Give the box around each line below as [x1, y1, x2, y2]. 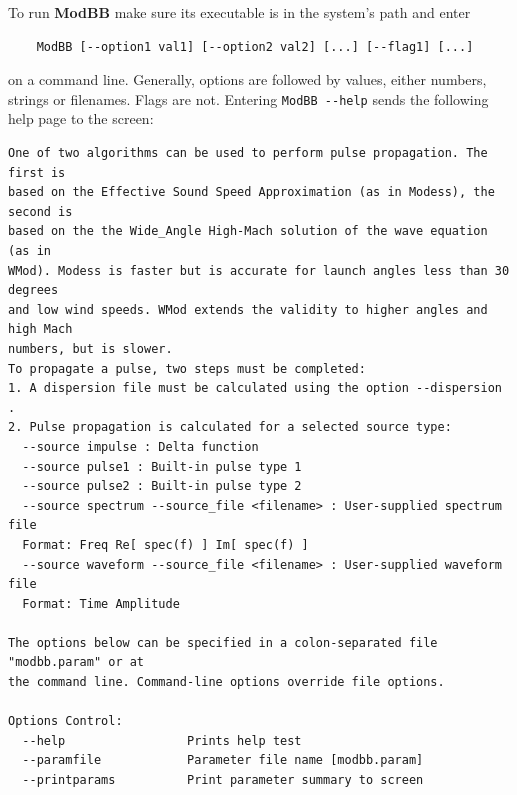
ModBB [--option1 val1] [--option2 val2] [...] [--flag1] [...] [36, 39, 474, 54]
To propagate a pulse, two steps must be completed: [8, 361, 366, 376]
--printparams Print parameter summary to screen [22, 773, 424, 788]
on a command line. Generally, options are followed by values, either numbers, [8, 69, 487, 90]
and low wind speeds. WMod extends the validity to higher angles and [8, 302, 488, 317]
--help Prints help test [22, 733, 302, 748]
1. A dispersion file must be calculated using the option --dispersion [8, 381, 502, 396]
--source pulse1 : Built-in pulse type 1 [22, 459, 302, 474]
